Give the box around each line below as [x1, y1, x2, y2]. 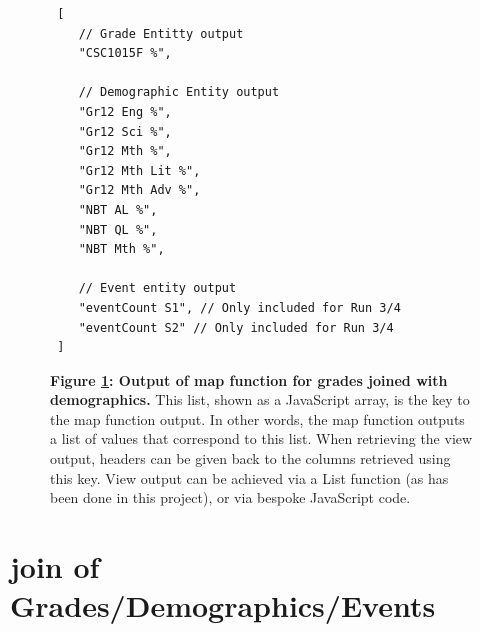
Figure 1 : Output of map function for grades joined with [50, 369, 448, 390]
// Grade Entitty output [78, 26, 244, 41]
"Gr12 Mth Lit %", [78, 163, 201, 178]
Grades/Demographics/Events [10, 585, 436, 626]
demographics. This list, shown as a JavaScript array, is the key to [50, 389, 470, 410]
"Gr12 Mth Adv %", [78, 183, 201, 198]
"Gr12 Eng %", [78, 104, 172, 119]
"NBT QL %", [78, 222, 158, 237]
